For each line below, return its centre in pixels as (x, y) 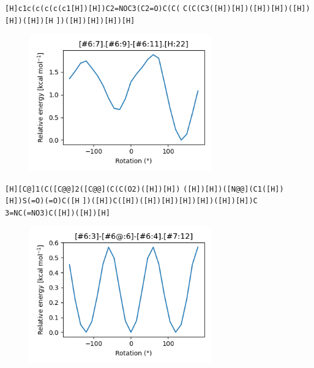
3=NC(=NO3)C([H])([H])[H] (58, 213)
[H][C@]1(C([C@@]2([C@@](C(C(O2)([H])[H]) (93, 189)
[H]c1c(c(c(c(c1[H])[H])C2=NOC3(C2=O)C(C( (93, 9)
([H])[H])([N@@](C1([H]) (234, 189)
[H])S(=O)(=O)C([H (42, 201)
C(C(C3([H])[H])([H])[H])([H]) (247, 9)
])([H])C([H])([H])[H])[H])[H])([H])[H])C (170, 201)
